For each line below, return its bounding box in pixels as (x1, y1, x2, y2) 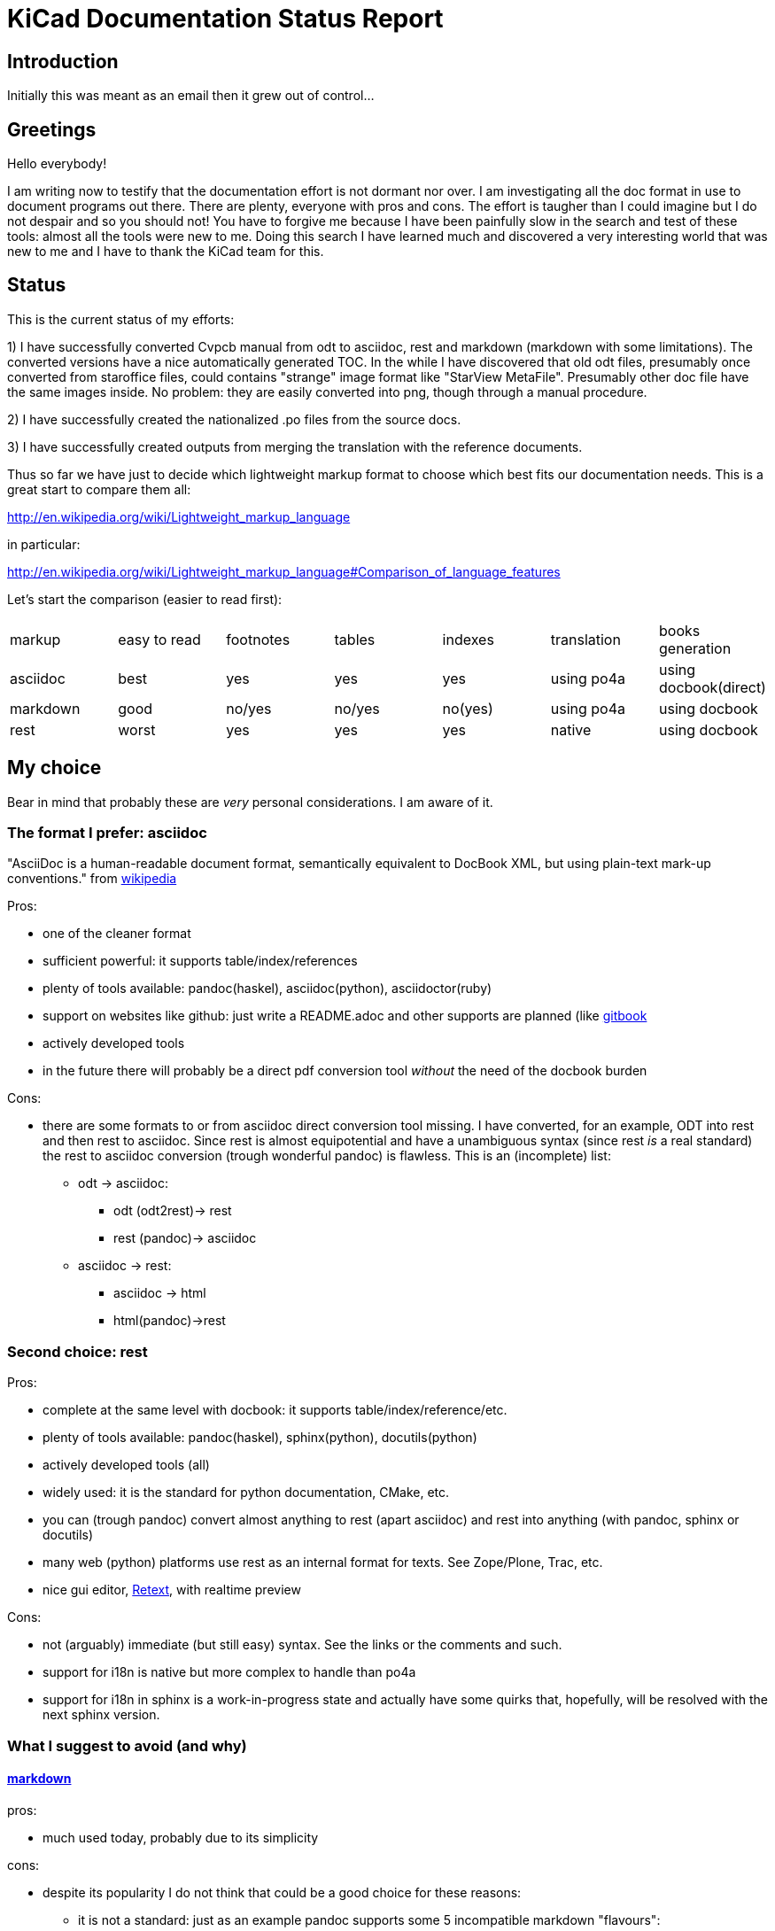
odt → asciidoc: (78, 1175, 169, 1191)
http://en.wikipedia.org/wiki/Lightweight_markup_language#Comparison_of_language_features (7, 563, 561, 579)
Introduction (7, 50, 119, 73)
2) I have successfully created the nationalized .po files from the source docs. (7, 411, 461, 427)
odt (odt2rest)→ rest (113, 1203, 232, 1219)
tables (334, 630, 376, 648)
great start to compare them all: (7, 481, 191, 497)
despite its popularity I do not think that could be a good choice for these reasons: (43, 1884, 522, 1900)
